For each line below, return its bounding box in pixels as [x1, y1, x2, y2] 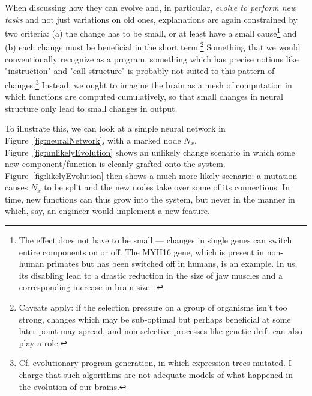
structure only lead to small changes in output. [5, 102, 178, 114]
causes [5, 181, 28, 193]
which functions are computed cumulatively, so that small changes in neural [5, 90, 283, 103]
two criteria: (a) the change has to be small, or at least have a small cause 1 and [5, 25, 297, 39]
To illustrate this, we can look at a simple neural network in [5, 122, 226, 135]
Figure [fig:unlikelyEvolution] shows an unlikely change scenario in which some [5, 145, 295, 158]
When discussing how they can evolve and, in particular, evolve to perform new [5, 1, 296, 13]
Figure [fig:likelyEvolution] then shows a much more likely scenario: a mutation [5, 169, 298, 181]
